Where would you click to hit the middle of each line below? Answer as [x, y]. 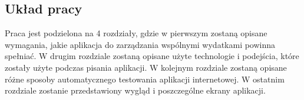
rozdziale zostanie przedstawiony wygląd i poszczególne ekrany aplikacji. [135, 90]
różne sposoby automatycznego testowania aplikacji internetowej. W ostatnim [145, 79]
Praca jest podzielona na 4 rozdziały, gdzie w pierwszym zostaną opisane [136, 33]
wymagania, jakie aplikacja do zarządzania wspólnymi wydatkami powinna [140, 44]
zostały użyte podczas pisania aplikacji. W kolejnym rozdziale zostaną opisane [146, 67]
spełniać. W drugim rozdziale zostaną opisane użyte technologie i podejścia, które [152, 56]
